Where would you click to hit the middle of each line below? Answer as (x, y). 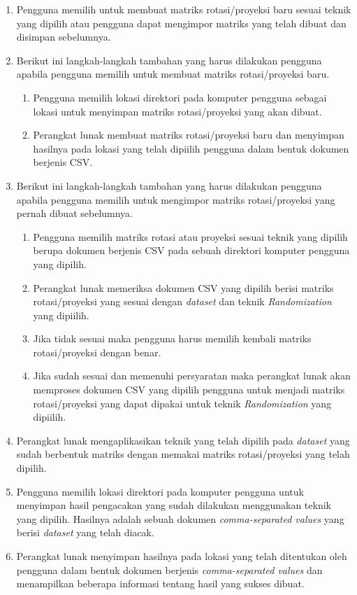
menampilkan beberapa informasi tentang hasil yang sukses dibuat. (160, 583)
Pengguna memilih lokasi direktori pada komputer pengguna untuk (160, 491)
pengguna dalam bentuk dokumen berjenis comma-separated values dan (169, 569)
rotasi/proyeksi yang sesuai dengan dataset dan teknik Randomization (182, 301)
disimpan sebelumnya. (64, 37)
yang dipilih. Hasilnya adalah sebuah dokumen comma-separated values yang (180, 518)
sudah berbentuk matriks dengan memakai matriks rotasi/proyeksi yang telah (183, 454)
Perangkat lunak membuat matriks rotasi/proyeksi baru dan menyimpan (189, 135)
